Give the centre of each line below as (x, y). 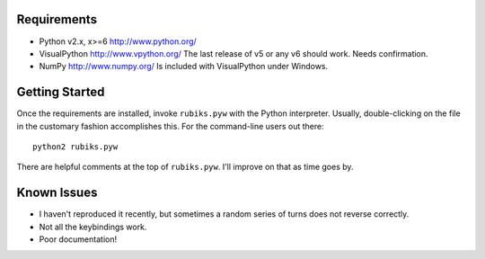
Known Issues (57, 193)
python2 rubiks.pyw (75, 147)
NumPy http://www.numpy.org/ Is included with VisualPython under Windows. (184, 67)
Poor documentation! (78, 239)
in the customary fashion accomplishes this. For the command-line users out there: (170, 126)
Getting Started (61, 92)
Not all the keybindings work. (93, 227)
